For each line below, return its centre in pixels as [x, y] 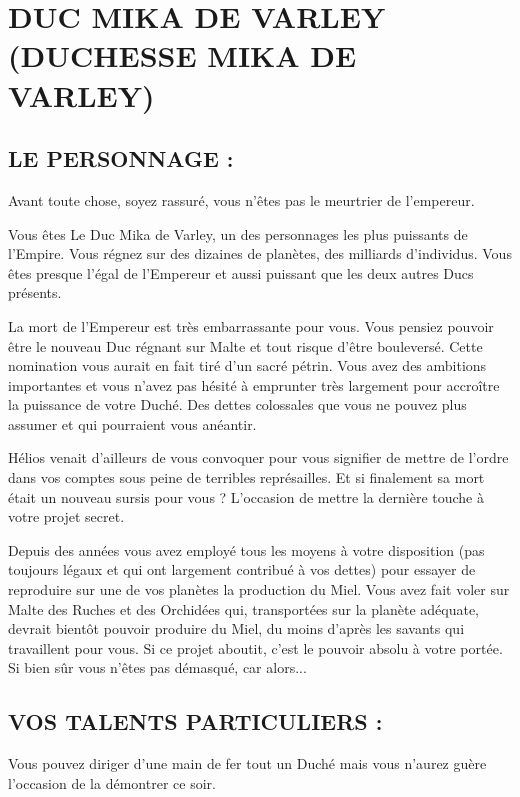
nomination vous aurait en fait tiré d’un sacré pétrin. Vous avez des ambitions [247, 365]
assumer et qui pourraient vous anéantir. [132, 423]
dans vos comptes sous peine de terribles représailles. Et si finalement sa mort [246, 477]
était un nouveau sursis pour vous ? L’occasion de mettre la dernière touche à [246, 496]
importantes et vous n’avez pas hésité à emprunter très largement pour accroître [254, 384]
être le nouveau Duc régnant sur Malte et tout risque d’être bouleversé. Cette [245, 345]
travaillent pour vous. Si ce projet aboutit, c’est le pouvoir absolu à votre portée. [255, 647]
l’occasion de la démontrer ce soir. [112, 782]
